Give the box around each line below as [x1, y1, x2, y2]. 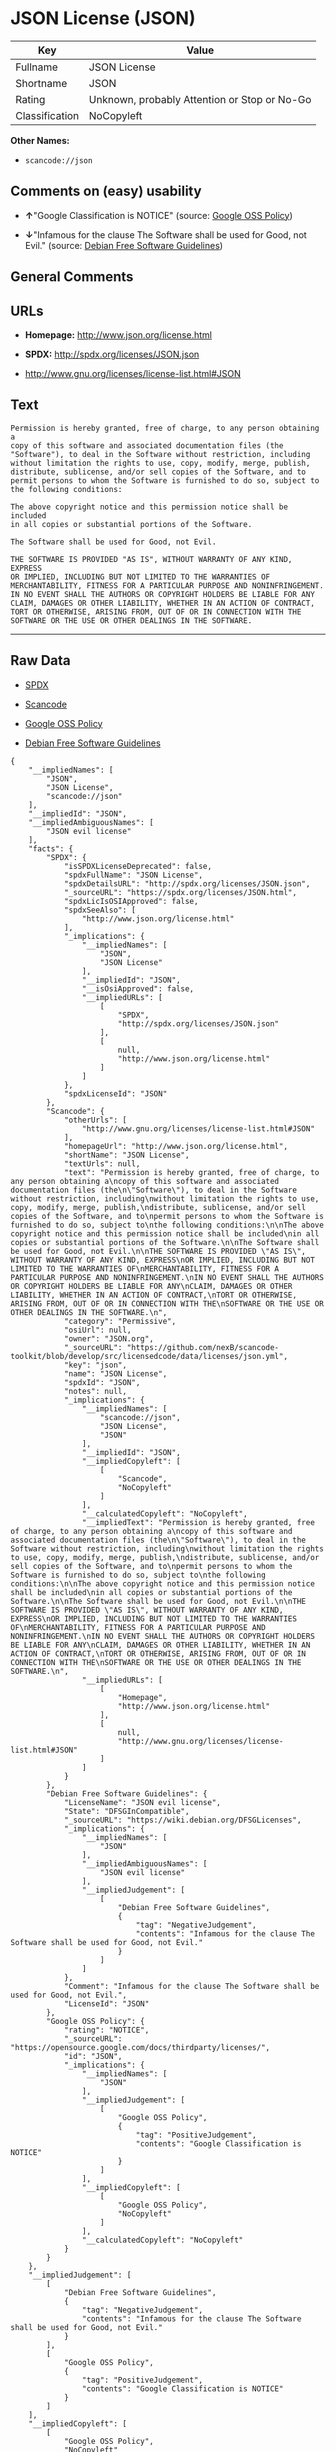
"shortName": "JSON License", [63, 1150, 190, 1160]
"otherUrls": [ [63, 1115, 128, 1125]
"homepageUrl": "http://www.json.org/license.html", [63, 1141, 288, 1151]
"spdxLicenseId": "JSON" [63, 1088, 168, 1099]
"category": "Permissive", [63, 1316, 177, 1326]
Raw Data [10, 652, 72, 669]
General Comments [10, 268, 134, 286]
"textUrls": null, [63, 1158, 141, 1169]
